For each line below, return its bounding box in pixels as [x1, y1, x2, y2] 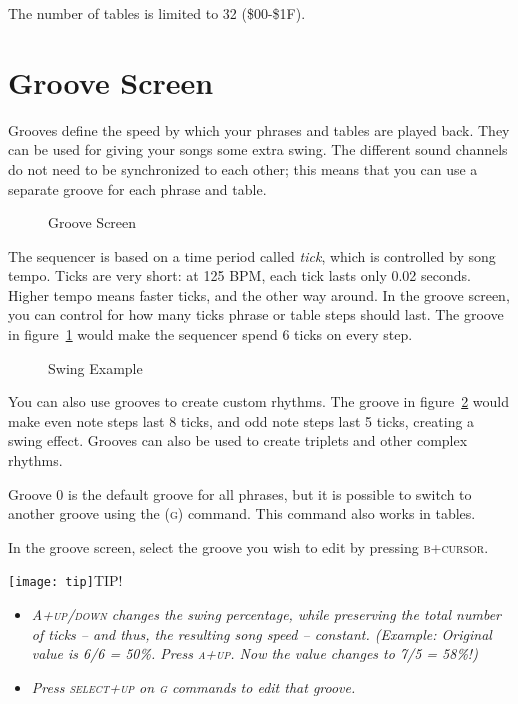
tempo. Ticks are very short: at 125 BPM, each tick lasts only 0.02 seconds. [8, 265, 471, 286]
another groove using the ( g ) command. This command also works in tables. [8, 503, 476, 524]
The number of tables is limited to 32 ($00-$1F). [8, 3, 306, 23]
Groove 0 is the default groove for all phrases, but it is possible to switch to [8, 483, 472, 504]
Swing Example [48, 357, 143, 378]
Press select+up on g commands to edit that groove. [31, 676, 356, 697]
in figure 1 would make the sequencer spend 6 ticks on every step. [8, 324, 413, 345]
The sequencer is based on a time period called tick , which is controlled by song [8, 245, 496, 266]
